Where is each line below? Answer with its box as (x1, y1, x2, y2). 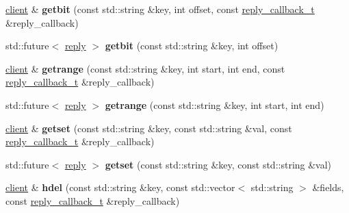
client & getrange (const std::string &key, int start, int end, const (5, 61, 285, 75)
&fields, (312, 180, 344, 195)
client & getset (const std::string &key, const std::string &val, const (5, 121, 292, 135)
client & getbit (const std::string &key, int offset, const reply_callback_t (5, 2, 315, 16)
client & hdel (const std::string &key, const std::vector (5, 180, 235, 195)
